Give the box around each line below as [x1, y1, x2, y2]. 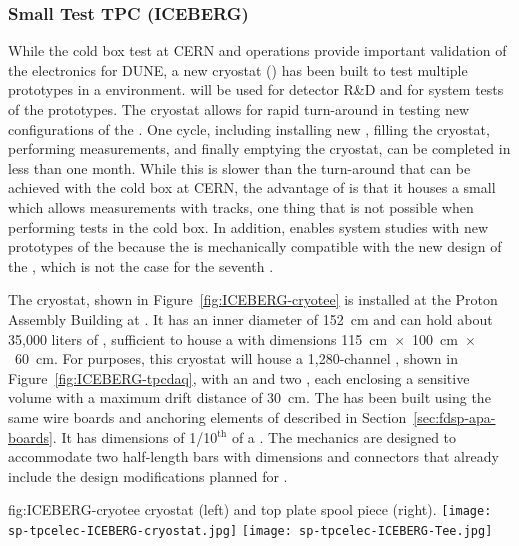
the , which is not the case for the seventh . [8, 255, 274, 276]
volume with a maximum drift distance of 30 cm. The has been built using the [8, 387, 491, 408]
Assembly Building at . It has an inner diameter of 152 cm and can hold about [8, 308, 493, 329]
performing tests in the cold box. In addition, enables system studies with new [8, 216, 489, 237]
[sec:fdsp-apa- [413, 406, 496, 427]
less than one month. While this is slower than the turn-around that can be [8, 157, 471, 178]
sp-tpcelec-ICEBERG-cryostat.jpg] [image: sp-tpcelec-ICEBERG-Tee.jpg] [8, 523, 493, 538]
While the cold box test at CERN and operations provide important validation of [8, 40, 507, 61]
